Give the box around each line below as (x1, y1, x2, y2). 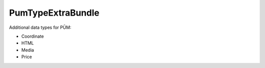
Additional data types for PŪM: (9, 24, 72, 30)
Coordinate (21, 33, 44, 39)
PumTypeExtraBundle (9, 7, 100, 18)
